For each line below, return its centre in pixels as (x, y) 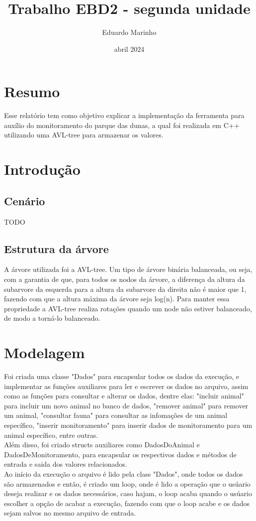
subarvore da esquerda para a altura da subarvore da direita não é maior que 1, (125, 289)
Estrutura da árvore (56, 248)
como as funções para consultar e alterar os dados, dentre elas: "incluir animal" (124, 396)
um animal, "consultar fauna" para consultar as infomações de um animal (116, 415)
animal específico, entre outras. (51, 435)
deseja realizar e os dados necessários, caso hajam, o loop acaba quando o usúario (128, 493)
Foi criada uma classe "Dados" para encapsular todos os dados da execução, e (122, 376)
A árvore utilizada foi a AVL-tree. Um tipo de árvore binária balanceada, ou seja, (128, 269)
